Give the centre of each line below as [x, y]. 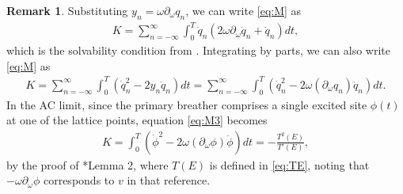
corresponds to [79, 180]
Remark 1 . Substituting [67, 10]
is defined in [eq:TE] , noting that [289, 164]
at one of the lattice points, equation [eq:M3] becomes [137, 120]
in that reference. [169, 180]
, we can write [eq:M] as [243, 10]
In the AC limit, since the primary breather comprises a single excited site [187, 104]
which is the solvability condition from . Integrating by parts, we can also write [199, 50]
